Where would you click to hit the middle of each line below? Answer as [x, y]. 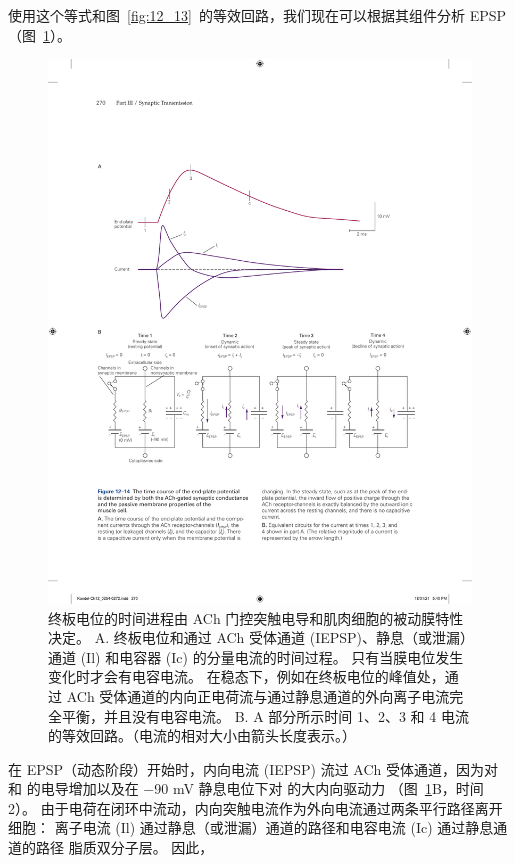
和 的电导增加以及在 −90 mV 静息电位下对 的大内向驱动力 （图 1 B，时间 [246, 788]
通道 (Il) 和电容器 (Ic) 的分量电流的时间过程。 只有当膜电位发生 [256, 656]
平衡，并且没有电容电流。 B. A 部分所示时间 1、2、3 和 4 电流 [265, 715]
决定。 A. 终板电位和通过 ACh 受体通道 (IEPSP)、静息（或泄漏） [258, 637]
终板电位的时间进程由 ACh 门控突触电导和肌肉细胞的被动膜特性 [256, 617]
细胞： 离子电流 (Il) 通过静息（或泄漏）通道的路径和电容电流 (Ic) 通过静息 [251, 827]
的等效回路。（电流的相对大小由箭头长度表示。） [202, 735]
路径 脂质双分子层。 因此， [124, 847]
